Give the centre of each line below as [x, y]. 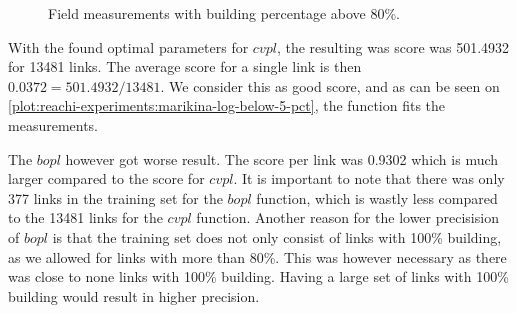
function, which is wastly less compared [377, 197]
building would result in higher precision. [134, 295]
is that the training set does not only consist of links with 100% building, [277, 236]
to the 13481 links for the [85, 217]
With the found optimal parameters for [128, 46]
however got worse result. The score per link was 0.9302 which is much [282, 158]
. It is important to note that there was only [369, 178]
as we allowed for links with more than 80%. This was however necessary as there [257, 256]
